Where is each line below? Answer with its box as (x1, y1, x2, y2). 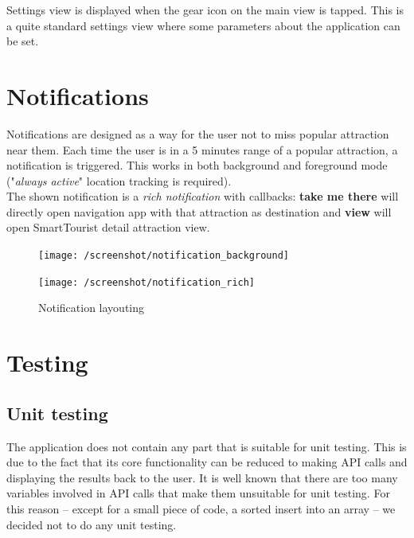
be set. (6, 33, 39, 49)
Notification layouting (38, 299, 145, 316)
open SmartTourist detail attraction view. (6, 219, 210, 236)
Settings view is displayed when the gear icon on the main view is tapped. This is (6, 2, 404, 18)
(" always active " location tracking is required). (6, 172, 232, 189)
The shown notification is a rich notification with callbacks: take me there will (6, 188, 399, 205)
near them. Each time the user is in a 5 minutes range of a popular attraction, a (6, 141, 398, 158)
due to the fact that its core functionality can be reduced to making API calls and (6, 454, 408, 470)
